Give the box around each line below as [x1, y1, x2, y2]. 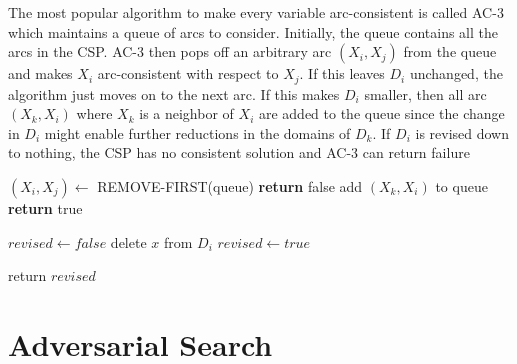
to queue [435, 176, 488, 197]
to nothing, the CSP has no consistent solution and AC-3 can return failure [8, 142, 470, 163]
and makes [8, 63, 73, 84]
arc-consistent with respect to [97, 63, 279, 84]
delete [110, 231, 147, 252]
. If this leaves [299, 63, 385, 84]
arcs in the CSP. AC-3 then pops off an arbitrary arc [8, 41, 332, 62]
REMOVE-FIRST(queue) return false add [97, 176, 363, 197]
